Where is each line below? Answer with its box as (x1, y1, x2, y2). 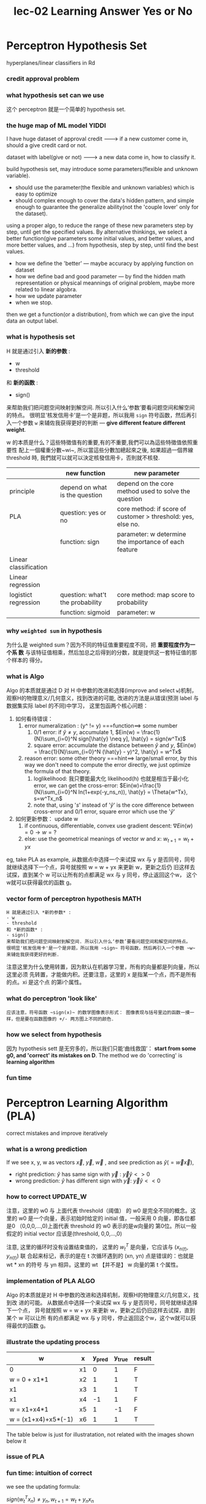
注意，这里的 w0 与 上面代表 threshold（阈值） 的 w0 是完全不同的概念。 (6, 1207, 191, 1214)
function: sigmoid (60, 608, 110, 616)
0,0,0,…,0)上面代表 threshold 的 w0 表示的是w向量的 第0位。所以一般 (21, 1222, 197, 1230)
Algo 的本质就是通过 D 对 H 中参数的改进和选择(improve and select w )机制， (6, 687, 197, 694)
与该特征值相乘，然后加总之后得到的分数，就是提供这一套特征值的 (25, 649, 192, 656)
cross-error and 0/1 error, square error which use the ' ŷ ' (33, 808, 175, 815)
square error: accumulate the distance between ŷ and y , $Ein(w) (33, 742, 196, 749)
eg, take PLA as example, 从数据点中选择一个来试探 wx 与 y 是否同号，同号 (6, 856, 196, 863)
